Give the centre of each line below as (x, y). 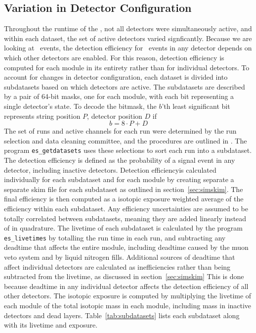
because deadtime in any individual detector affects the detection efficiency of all (126, 286)
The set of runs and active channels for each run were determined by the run (120, 131)
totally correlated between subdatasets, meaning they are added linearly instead (125, 218)
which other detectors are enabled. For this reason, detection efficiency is (114, 57)
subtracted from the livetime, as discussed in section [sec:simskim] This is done (124, 276)
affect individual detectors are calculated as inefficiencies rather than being (117, 266)
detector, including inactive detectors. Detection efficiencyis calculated (110, 169)
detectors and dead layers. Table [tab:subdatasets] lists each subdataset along (122, 315)
